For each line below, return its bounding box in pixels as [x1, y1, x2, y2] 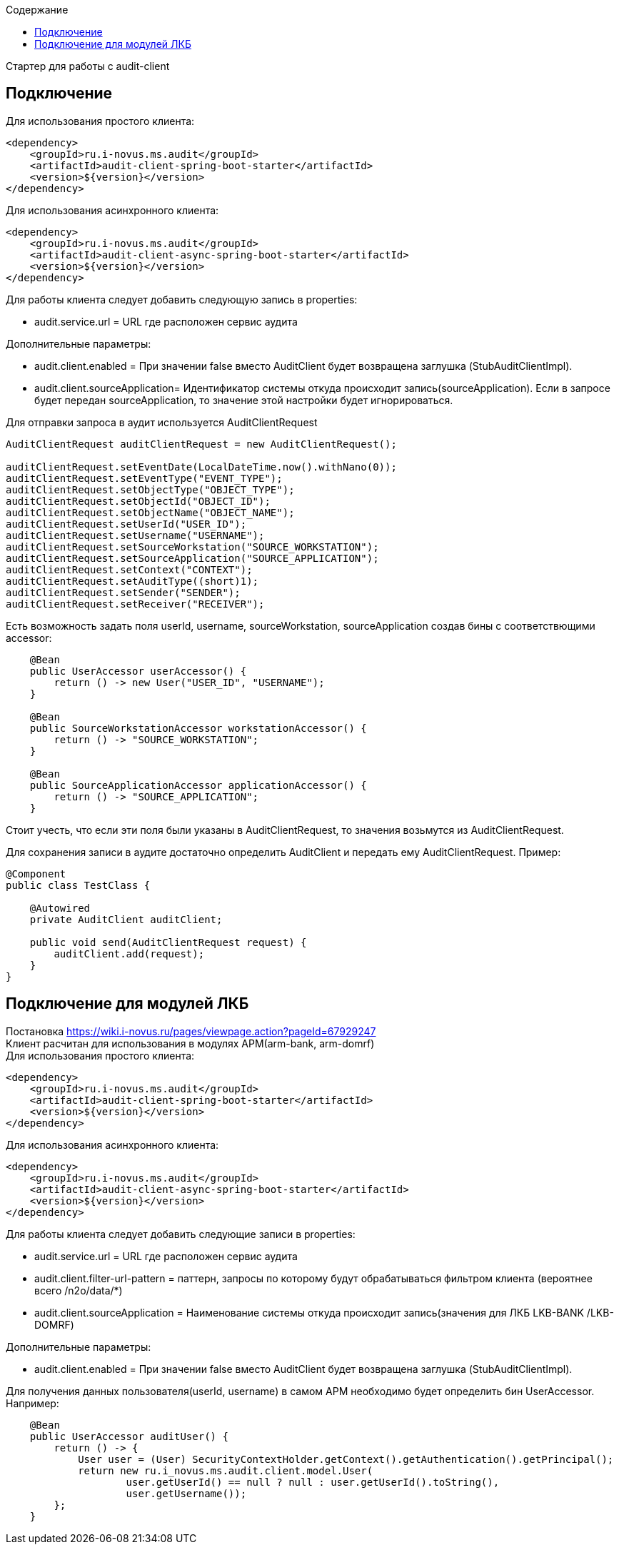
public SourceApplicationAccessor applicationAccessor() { [29, 779, 367, 791]
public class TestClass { [6, 879, 151, 891]
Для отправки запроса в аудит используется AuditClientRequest [6, 416, 318, 428]
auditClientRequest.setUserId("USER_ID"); [6, 518, 247, 530]
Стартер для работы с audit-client [6, 60, 170, 72]
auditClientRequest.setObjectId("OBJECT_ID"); [6, 495, 271, 507]
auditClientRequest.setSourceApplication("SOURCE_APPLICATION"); [6, 552, 379, 564]
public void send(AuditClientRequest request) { [29, 936, 307, 948]
